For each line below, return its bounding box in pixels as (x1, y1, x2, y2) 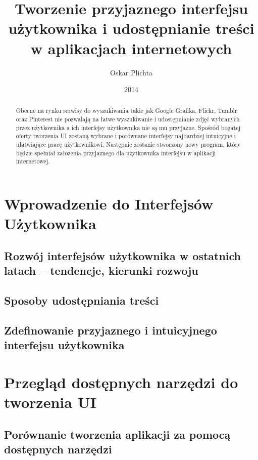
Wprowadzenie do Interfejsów (4, 193, 214, 214)
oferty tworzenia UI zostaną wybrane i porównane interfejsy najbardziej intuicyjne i (16, 132, 236, 140)
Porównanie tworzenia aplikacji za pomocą (4, 426, 231, 442)
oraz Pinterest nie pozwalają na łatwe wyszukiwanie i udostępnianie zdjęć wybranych (16, 115, 240, 123)
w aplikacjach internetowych (30, 37, 232, 58)
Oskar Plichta (110, 67, 152, 77)
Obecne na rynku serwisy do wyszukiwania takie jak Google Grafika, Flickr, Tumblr (16, 106, 237, 115)
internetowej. (16, 157, 50, 165)
